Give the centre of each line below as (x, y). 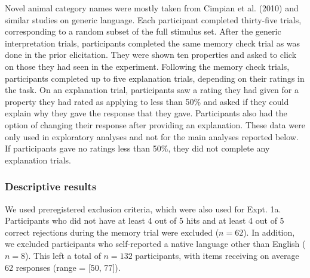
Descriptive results (51, 186)
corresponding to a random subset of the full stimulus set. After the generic (143, 31)
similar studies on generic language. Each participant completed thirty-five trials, (153, 19)
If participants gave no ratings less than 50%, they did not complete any (137, 148)
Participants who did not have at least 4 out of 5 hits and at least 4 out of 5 (145, 220)
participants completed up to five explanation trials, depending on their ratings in (155, 78)
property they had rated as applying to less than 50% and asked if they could (147, 101)
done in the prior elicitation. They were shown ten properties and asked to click (151, 55)
